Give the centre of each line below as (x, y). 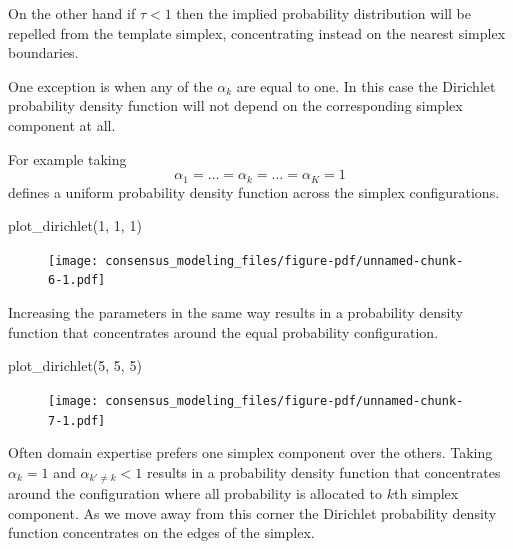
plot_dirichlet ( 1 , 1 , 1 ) (75, 225)
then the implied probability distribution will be (323, 13)
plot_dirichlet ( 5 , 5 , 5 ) (75, 365)
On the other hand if (72, 13)
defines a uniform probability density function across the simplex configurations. (254, 191)
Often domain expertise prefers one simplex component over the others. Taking (250, 452)
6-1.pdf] (77, 280)
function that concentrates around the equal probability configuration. (223, 331)
